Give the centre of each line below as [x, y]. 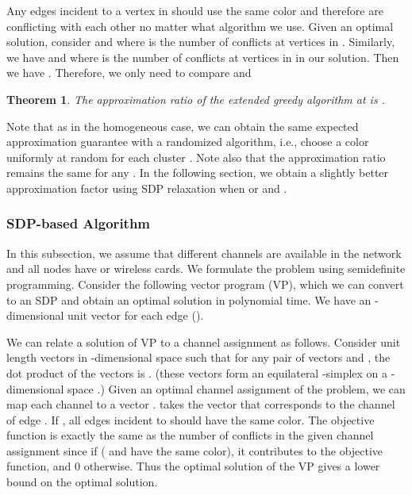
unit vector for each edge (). [136, 315]
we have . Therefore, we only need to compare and [129, 73]
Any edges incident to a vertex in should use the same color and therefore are [195, 10]
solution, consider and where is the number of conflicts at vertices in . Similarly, [201, 42]
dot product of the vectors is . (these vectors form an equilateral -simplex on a [197, 372]
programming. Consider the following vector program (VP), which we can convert [205, 284]
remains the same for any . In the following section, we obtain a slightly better [198, 173]
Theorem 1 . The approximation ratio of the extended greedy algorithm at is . [196, 99]
